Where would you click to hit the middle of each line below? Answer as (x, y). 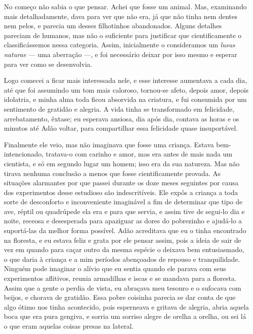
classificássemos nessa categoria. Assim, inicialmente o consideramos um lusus (120, 45)
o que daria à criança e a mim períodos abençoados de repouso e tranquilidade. (122, 259)
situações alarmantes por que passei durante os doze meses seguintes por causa (121, 183)
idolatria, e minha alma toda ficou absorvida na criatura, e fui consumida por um (125, 99)
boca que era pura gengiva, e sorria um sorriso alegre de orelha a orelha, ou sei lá (125, 316)
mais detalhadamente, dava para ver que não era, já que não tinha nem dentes (121, 16)
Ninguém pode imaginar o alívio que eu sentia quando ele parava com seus (115, 268)
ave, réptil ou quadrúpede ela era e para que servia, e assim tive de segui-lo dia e (124, 211)
